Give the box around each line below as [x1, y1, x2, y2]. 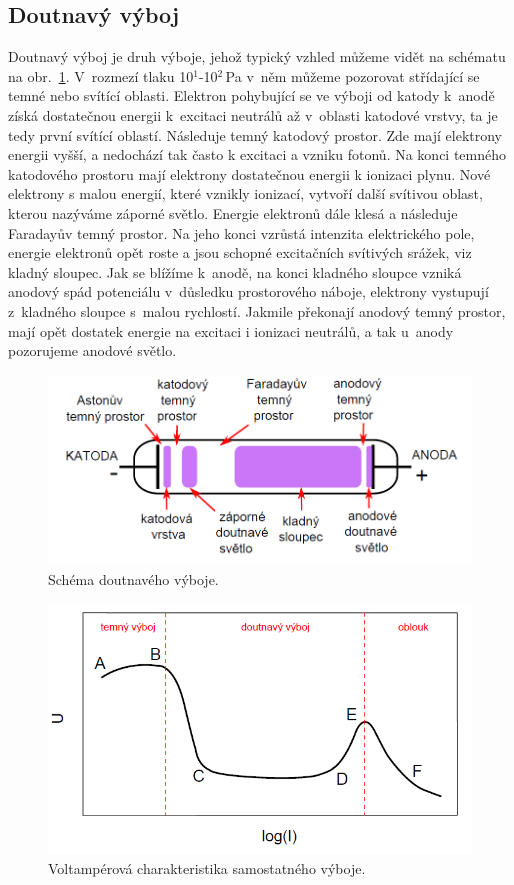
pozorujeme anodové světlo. [8, 340, 177, 361]
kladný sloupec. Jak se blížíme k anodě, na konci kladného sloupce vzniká [8, 261, 462, 282]
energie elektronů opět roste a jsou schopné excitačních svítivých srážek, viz [8, 242, 472, 263]
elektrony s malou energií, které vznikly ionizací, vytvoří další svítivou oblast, [8, 183, 483, 204]
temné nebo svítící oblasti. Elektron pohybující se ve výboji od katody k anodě [8, 85, 495, 106]
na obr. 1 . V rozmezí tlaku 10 [8, 65, 194, 86]
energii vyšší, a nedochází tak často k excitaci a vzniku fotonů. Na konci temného [8, 144, 507, 165]
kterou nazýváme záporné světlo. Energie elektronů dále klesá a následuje [8, 202, 458, 223]
